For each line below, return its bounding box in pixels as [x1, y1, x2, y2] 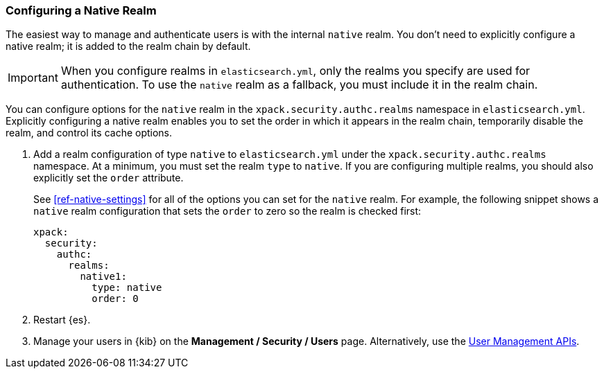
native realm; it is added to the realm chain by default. [6, 40, 251, 53]
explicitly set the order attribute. [33, 172, 184, 184]
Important [8, 71, 58, 85]
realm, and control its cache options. [6, 127, 173, 139]
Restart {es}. [33, 314, 91, 326]
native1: [80, 271, 127, 283]
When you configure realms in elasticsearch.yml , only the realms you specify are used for [60, 64, 530, 78]
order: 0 [92, 293, 139, 305]
